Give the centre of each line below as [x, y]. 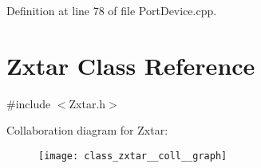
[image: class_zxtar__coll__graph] [133, 156]
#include [29, 103]
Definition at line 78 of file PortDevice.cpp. [112, 10]
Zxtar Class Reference [131, 65]
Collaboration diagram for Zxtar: [87, 130]
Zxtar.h [87, 103]
